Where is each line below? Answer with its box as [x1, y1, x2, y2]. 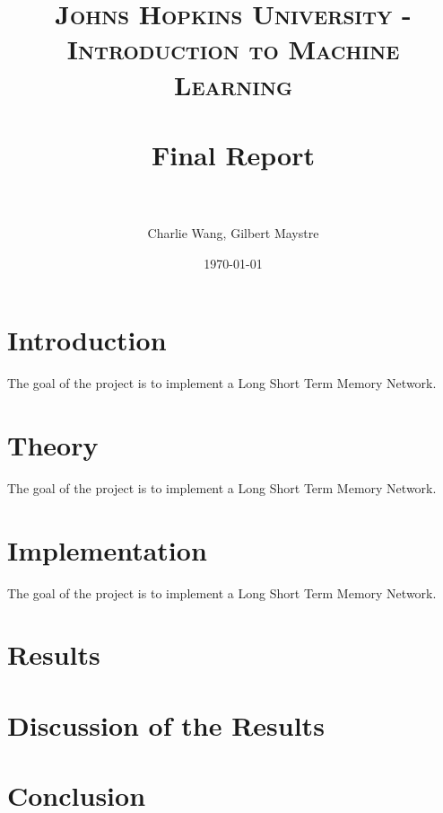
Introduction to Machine [66, 31, 400, 67]
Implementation [7, 531, 207, 568]
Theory [7, 426, 99, 463]
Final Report [151, 136, 315, 172]
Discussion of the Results [7, 706, 325, 743]
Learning [174, 66, 292, 102]
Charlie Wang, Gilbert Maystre [147, 224, 319, 243]
